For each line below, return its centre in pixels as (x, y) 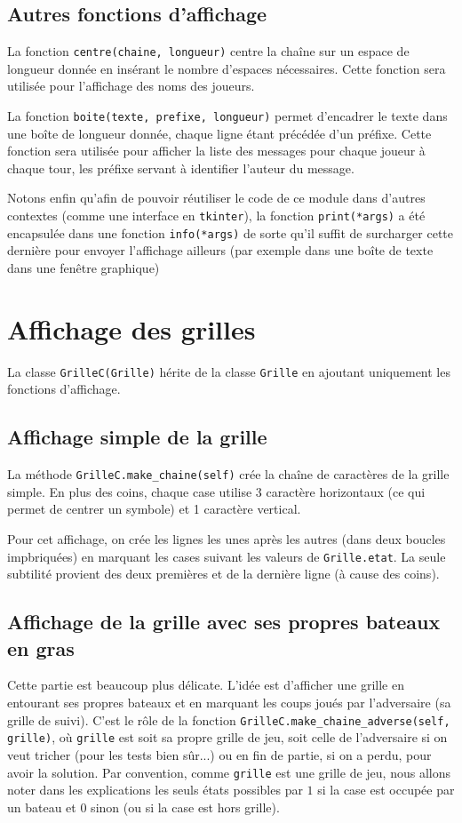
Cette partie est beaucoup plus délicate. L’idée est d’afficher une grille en (206, 685)
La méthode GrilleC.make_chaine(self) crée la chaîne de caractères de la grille (228, 474)
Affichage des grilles (131, 328)
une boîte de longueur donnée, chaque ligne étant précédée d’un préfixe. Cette (219, 133)
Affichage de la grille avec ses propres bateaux (224, 622)
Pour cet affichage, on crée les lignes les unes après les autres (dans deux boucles (227, 539)
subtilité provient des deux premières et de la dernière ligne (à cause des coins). (223, 574)
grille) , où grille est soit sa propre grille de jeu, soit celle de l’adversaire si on (227, 737)
